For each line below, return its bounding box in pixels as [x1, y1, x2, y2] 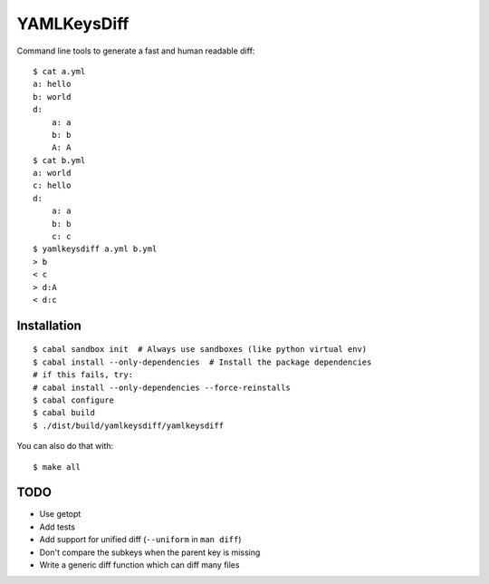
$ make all [33, 462, 81, 472]
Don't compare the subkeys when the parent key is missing [39, 547, 261, 558]
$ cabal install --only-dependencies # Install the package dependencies [33, 356, 372, 367]
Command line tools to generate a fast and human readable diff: [16, 45, 255, 56]
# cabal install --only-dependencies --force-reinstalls [33, 382, 292, 393]
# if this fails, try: [33, 370, 134, 380]
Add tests [39, 521, 76, 532]
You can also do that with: [16, 441, 114, 452]
